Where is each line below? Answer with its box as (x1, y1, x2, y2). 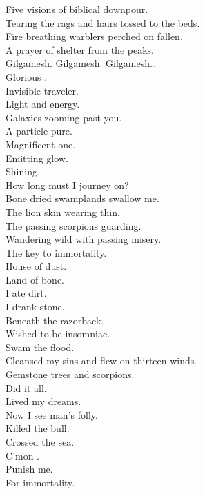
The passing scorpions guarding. (6, 218, 141, 233)
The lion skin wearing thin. (6, 204, 120, 219)
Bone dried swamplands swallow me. (6, 191, 159, 206)
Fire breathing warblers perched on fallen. (6, 29, 183, 43)
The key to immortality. (6, 245, 107, 259)
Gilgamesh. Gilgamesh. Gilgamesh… (6, 56, 157, 70)
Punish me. (6, 462, 53, 476)
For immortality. (6, 475, 75, 489)
